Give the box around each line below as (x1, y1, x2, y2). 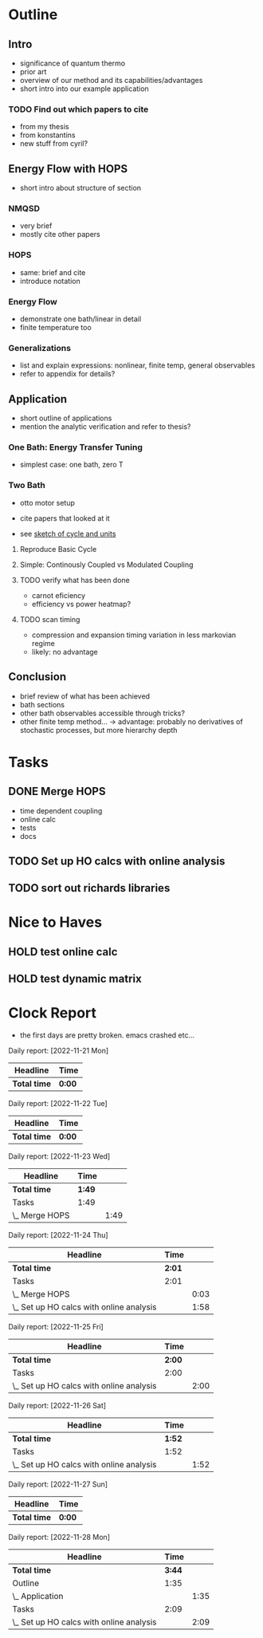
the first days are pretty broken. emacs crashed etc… (19, 1030, 195, 1040)
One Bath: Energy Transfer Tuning (8, 442, 143, 453)
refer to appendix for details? (19, 369, 116, 379)
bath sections (19, 699, 65, 709)
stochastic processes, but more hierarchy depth (19, 725, 178, 734)
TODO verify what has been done (19, 575, 130, 585)
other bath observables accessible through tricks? (19, 708, 186, 718)
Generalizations (8, 342, 72, 353)
